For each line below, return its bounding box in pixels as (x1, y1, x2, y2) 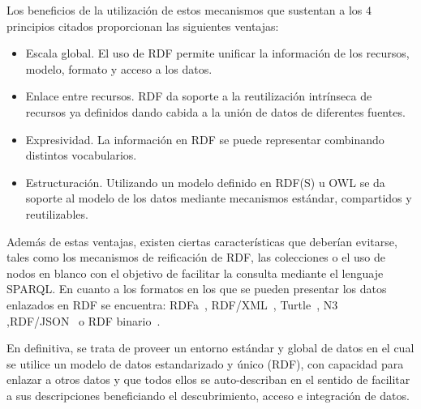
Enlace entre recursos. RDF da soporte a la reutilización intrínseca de (25, 87, 372, 104)
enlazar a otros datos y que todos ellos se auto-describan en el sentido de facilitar (6, 371, 410, 388)
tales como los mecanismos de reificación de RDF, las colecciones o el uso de (6, 249, 385, 266)
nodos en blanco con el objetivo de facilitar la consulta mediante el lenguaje (6, 264, 384, 281)
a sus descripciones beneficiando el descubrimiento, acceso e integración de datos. (6, 386, 410, 403)
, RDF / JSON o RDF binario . (6, 312, 161, 329)
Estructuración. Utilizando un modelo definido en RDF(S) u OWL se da (25, 173, 385, 190)
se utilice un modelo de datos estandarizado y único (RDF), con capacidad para (6, 355, 404, 372)
